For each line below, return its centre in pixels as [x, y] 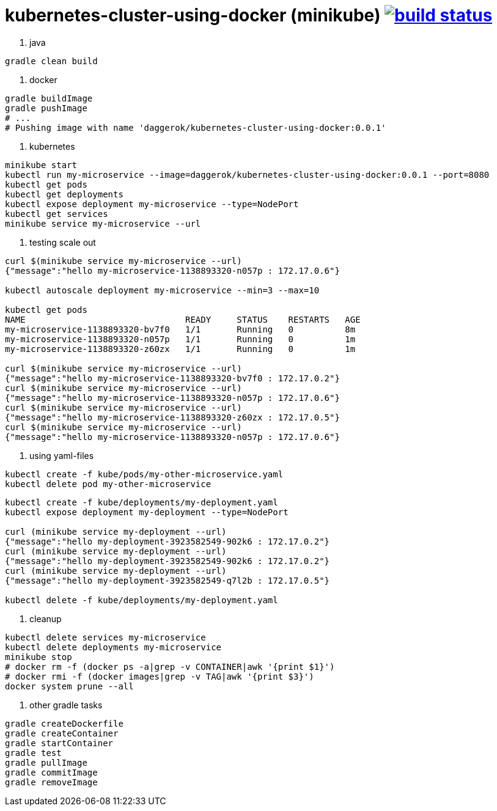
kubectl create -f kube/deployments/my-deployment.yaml [142, 502]
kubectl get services [57, 214]
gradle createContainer [62, 733]
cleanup [46, 618]
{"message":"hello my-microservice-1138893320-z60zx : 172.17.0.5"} [172, 417]
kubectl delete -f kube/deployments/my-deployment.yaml [142, 600]
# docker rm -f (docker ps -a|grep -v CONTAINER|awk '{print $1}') [170, 666]
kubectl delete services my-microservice [105, 637]
